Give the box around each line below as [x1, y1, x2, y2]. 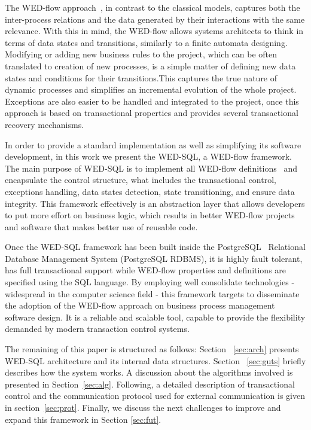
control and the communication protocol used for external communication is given [5, 389, 305, 402]
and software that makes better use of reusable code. [5, 220, 198, 233]
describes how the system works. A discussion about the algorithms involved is [5, 366, 293, 379]
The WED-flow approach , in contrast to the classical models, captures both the [5, 1, 300, 13]
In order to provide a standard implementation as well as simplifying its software [5, 138, 301, 151]
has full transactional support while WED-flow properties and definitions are [5, 264, 286, 276]
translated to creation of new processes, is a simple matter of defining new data [5, 59, 296, 72]
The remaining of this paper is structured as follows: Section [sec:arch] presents [5, 343, 299, 355]
